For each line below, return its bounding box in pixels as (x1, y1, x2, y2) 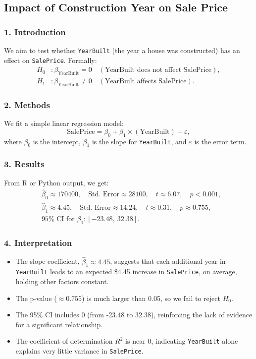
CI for (56, 216, 75, 223)
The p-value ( (15, 293, 57, 303)
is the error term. (194, 136, 247, 146)
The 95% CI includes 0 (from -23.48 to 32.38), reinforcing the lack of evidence (15, 309, 253, 320)
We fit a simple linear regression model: (4, 118, 124, 128)
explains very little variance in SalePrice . (15, 346, 144, 356)
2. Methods (4, 98, 50, 111)
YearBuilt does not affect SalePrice (104, 66, 212, 74)
